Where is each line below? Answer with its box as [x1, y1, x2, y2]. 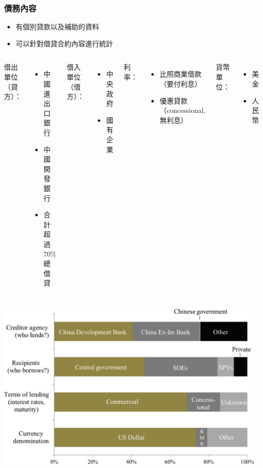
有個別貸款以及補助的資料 [15, 21, 99, 32]
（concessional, [160, 105, 205, 115]
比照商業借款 [160, 69, 202, 79]
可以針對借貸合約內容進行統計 [15, 38, 113, 48]
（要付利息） [160, 79, 202, 89]
